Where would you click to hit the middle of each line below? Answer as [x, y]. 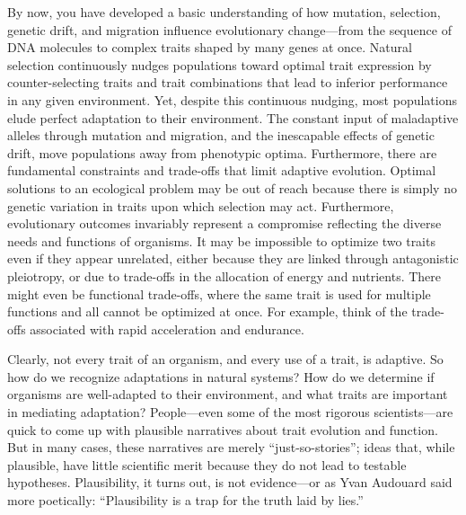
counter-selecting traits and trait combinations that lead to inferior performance [228, 82]
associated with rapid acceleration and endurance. [167, 329]
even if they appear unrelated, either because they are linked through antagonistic [233, 258]
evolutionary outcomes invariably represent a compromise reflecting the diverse [224, 223]
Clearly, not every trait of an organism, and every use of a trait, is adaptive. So [225, 359]
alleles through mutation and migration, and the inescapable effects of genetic [221, 135]
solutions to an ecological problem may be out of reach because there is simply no [232, 187]
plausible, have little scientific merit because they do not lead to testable [207, 464]
